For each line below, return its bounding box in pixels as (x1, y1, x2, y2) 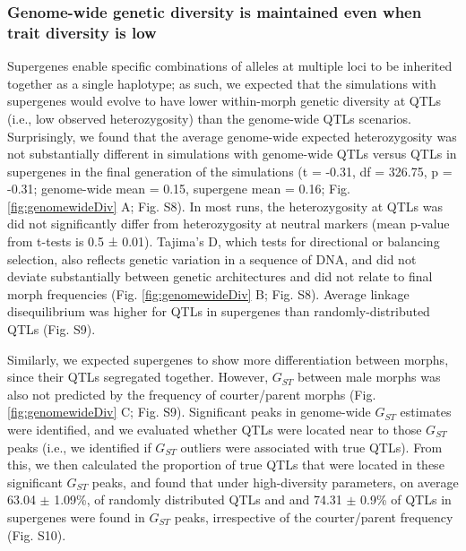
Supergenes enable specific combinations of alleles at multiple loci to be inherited (7, 56, 453, 75)
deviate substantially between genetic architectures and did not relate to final (7, 267, 433, 286)
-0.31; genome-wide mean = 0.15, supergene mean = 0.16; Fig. (7, 179, 350, 198)
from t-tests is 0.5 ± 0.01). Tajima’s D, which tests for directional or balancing (7, 232, 440, 251)
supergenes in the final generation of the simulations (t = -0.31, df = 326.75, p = (7, 161, 453, 180)
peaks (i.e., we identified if (7, 437, 151, 456)
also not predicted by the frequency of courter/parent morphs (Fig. (7, 384, 376, 403)
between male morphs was (297, 367, 441, 386)
